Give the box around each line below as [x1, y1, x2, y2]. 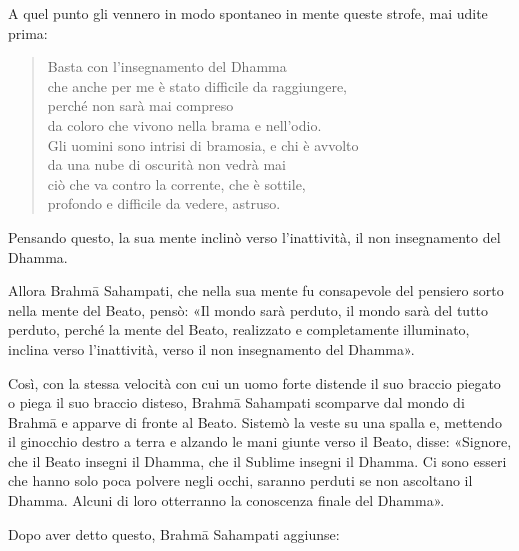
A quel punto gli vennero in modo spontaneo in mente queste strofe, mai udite [8, 3, 488, 23]
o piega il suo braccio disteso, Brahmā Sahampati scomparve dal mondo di [8, 392, 465, 413]
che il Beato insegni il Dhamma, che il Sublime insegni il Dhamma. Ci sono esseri [8, 450, 507, 471]
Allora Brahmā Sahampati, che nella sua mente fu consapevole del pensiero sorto [8, 280, 504, 301]
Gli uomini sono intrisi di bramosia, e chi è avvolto [47, 134, 359, 155]
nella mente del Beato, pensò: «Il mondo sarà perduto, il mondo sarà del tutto [8, 299, 489, 320]
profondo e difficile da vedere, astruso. [47, 193, 281, 214]
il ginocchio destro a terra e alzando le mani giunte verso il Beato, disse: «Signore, [8, 431, 512, 452]
